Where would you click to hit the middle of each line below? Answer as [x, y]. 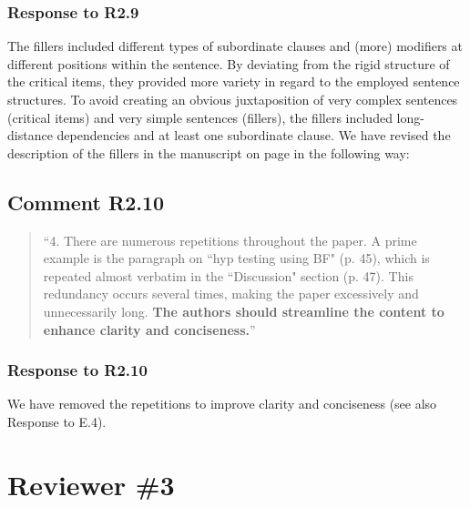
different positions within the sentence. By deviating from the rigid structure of [229, 63]
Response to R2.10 [77, 370]
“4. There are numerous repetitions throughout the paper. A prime [230, 240]
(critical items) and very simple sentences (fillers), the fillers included [200, 117]
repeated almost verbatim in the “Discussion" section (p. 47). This [228, 275]
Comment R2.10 [86, 202]
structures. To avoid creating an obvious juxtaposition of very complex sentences [233, 99]
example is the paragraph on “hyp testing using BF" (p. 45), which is [236, 258]
